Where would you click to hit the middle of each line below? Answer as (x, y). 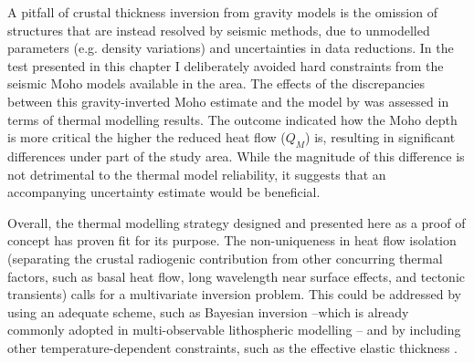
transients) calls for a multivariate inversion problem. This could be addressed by (234, 294)
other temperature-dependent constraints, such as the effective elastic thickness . (232, 347)
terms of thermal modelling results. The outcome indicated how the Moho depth (232, 119)
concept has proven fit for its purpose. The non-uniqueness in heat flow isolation (232, 240)
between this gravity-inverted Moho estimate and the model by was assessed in (228, 101)
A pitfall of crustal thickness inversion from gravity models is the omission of (222, 12)
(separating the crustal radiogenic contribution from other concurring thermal (225, 258)
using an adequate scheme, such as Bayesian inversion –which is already (208, 311)
